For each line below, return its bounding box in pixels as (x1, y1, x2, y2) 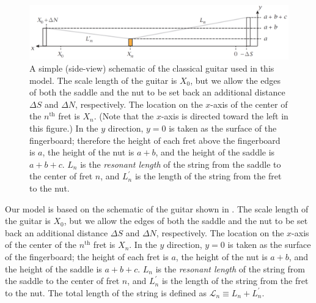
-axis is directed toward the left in (161, 110, 288, 122)
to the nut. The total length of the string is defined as (5, 286, 207, 299)
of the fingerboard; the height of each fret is (5, 250, 169, 263)
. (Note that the (94, 110, 154, 122)
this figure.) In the (29, 122, 98, 134)
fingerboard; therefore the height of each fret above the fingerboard (29, 133, 281, 146)
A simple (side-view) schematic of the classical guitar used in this (29, 62, 274, 75)
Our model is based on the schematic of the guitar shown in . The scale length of (5, 202, 309, 215)
